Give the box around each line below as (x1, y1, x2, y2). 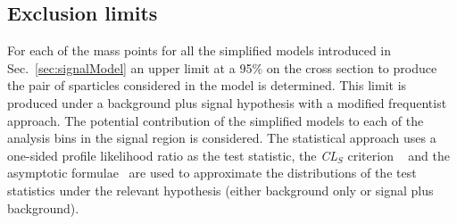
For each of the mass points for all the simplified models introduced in (7, 41, 392, 60)
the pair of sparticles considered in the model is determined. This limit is (7, 76, 407, 95)
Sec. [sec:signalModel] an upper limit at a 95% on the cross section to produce (7, 58, 437, 77)
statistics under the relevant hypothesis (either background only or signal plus (7, 180, 434, 199)
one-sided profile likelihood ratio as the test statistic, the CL (7, 145, 338, 164)
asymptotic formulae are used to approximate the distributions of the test (7, 163, 417, 182)
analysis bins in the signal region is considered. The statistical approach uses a (7, 129, 436, 147)
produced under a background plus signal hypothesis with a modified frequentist (7, 93, 447, 112)
